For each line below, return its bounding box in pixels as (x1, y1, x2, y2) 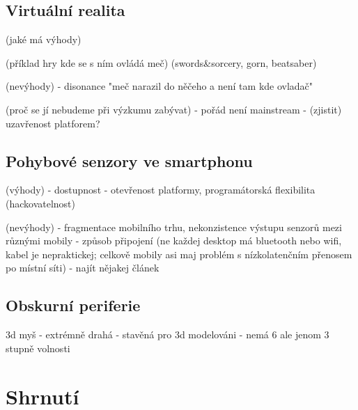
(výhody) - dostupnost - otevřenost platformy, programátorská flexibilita (6, 182, 316, 197)
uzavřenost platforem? (6, 116, 100, 130)
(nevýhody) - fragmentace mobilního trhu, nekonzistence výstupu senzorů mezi (6, 219, 342, 234)
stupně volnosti (6, 340, 70, 355)
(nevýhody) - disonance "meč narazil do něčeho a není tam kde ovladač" (6, 79, 313, 93)
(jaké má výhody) (6, 32, 81, 47)
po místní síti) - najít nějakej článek (6, 260, 159, 275)
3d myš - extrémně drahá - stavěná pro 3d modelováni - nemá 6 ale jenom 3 (6, 327, 329, 342)
